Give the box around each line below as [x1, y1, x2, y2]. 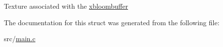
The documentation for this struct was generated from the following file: [4, 17, 220, 27]
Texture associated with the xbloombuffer [4, 1, 128, 11]
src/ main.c [4, 33, 36, 44]
